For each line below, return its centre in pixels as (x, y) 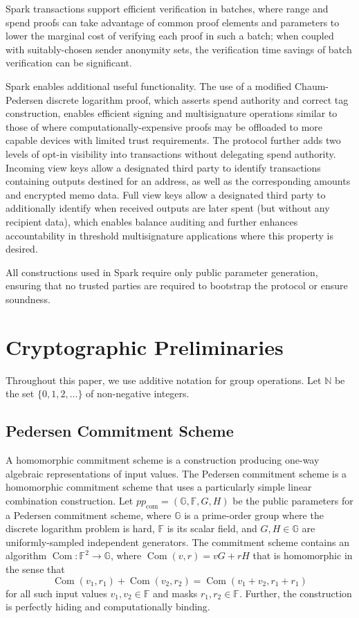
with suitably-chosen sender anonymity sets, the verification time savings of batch (179, 49)
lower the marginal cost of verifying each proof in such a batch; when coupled (170, 36)
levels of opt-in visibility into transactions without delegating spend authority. (171, 153)
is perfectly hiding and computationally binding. (108, 607)
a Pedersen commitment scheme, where (89, 515)
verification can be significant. (69, 63)
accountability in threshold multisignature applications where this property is (169, 235)
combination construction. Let (70, 500)
